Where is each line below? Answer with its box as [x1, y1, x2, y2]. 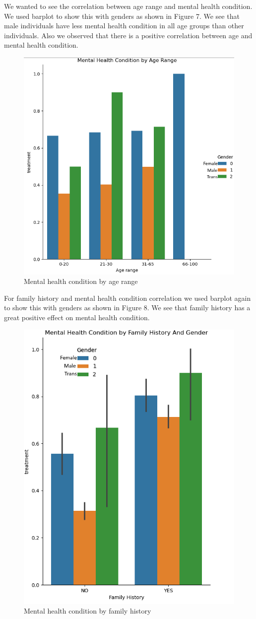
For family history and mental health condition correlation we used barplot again [4, 292, 251, 303]
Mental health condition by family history [24, 606, 151, 616]
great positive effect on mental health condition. [4, 312, 150, 322]
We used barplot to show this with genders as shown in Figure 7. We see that [4, 10, 240, 21]
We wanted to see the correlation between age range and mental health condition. [4, 1, 253, 11]
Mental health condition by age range [24, 276, 138, 286]
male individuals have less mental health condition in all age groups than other [4, 20, 244, 31]
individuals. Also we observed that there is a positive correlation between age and [4, 30, 253, 40]
